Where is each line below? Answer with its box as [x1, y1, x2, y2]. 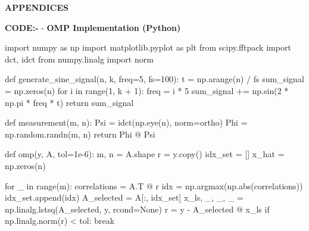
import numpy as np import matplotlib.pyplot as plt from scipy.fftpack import [5, 41, 291, 54]
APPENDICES [5, 1, 68, 13]
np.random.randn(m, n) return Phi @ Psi [5, 127, 155, 140]
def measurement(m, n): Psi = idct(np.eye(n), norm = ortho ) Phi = [5, 116, 248, 129]
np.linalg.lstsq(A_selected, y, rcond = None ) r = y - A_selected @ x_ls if [5, 202, 270, 215]
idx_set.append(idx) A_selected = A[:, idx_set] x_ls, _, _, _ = [5, 191, 244, 204]
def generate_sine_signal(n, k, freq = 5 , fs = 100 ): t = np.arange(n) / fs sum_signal [5, 73, 304, 85]
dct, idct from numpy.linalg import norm [5, 52, 154, 65]
